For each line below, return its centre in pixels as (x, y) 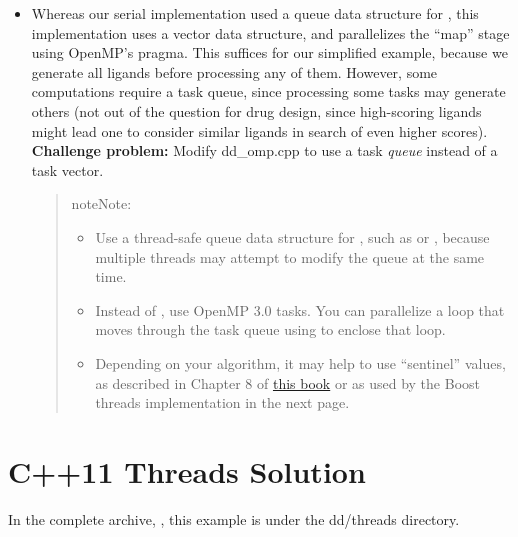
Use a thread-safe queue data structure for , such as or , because (292, 236)
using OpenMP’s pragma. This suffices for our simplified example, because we (269, 52)
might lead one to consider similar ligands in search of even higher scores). (259, 130)
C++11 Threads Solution (187, 470)
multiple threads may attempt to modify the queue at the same (290, 256)
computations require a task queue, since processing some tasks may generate (268, 91)
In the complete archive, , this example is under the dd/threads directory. (234, 518)
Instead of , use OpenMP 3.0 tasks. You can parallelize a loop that (300, 309)
